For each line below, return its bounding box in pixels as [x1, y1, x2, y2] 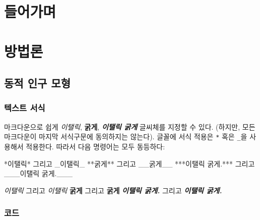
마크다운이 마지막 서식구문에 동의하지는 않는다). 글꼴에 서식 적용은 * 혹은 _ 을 [4, 131, 247, 142]
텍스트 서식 [4, 101, 45, 114]
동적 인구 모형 [4, 75, 71, 91]
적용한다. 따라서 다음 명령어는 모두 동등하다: [26, 141, 165, 151]
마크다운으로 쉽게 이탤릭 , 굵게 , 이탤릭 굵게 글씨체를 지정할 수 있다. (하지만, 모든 [4, 121, 255, 132]
